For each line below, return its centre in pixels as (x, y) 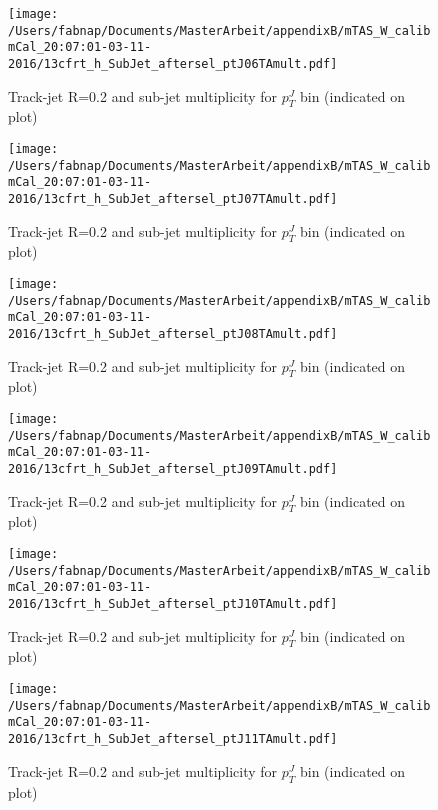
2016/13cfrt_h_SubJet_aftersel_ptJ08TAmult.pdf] (173, 334)
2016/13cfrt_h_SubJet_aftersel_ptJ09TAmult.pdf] (173, 469)
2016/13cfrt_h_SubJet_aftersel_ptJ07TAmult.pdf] (173, 198)
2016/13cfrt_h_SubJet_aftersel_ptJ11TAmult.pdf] (173, 739)
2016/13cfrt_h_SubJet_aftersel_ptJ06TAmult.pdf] (173, 63)
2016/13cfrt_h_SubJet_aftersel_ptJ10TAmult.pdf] (173, 604)
